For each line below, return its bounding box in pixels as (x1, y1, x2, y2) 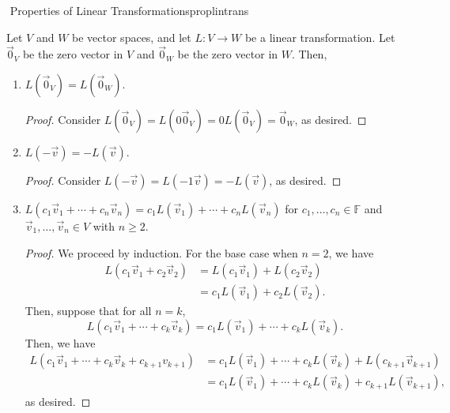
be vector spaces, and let (72, 28, 191, 45)
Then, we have (25, 334, 96, 351)
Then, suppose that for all (25, 302, 152, 319)
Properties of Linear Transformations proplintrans (9, 2, 249, 18)
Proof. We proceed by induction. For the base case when (25, 244, 298, 261)
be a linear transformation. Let (244, 28, 395, 45)
